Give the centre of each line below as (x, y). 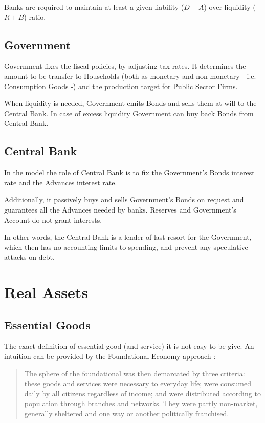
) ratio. (35, 17)
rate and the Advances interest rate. (61, 182)
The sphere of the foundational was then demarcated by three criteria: (135, 373)
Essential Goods (47, 324)
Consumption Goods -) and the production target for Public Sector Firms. (121, 86)
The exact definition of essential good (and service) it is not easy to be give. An (129, 346)
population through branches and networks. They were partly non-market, (141, 403)
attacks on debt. (29, 257)
